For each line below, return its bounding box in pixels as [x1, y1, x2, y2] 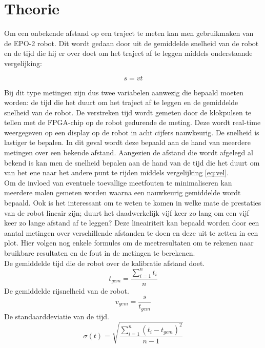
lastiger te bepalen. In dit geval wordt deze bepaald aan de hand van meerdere [4, 137, 251, 148]
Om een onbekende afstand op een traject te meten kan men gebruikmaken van [4, 28, 254, 38]
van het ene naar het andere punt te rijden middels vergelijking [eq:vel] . [4, 167, 229, 178]
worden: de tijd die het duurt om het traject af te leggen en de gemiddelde [4, 97, 238, 108]
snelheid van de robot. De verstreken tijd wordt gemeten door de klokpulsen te [4, 107, 252, 117]
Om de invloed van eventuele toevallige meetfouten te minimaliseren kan [4, 177, 232, 188]
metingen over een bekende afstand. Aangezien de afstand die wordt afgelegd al [4, 147, 253, 158]
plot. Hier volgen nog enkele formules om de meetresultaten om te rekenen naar [4, 237, 254, 248]
